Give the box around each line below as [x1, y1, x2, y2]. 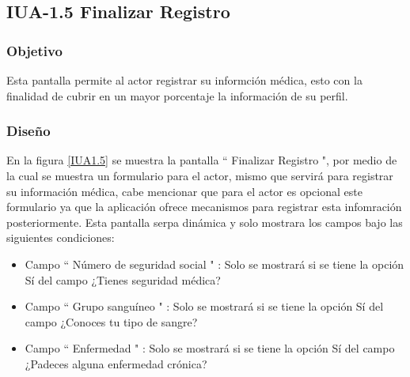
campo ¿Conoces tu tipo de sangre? [25, 313, 198, 330]
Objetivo [6, 40, 63, 60]
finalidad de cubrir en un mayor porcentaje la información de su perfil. [6, 87, 348, 104]
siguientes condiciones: [6, 229, 115, 246]
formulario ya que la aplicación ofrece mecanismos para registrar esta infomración [6, 198, 402, 215]
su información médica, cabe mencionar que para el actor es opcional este [6, 183, 363, 199]
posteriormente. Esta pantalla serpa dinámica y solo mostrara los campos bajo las [6, 213, 403, 230]
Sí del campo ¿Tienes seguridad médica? [25, 271, 221, 288]
